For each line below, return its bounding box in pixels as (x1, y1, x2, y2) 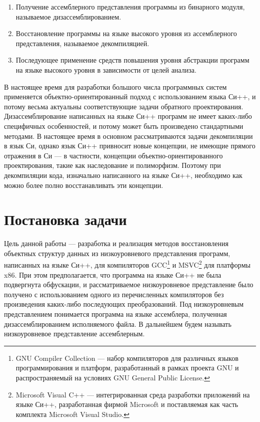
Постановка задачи (4, 209, 127, 230)
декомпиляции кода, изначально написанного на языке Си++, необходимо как (4, 169, 242, 180)
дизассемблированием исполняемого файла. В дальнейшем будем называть (4, 318, 231, 329)
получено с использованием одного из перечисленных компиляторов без (4, 289, 224, 299)
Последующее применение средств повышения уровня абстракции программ (15, 55, 249, 65)
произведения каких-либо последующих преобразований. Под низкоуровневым (4, 299, 244, 309)
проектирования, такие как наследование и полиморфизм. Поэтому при (4, 160, 221, 170)
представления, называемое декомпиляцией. (15, 38, 149, 48)
